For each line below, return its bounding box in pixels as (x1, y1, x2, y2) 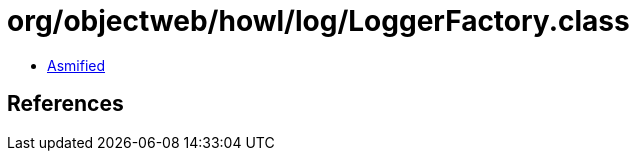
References (7, 91, 124, 117)
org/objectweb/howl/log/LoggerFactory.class (7, 4, 630, 38)
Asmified (47, 56, 106, 74)
